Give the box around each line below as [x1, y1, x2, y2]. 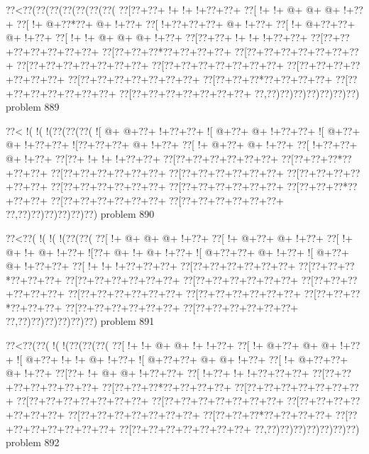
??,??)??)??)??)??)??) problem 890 [6, 206, 155, 221]
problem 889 [6, 99, 60, 114]
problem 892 [6, 435, 60, 450]
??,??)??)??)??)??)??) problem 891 [6, 314, 155, 328]
